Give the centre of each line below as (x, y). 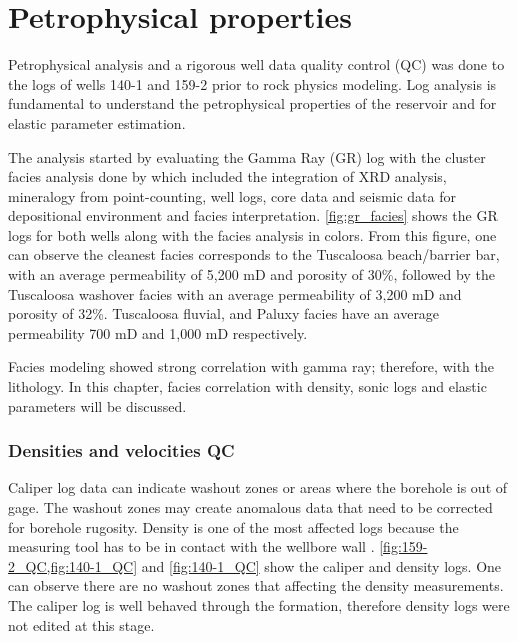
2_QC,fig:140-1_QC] (73, 565)
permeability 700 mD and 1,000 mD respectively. (158, 332)
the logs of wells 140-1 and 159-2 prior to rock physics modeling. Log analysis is (252, 83)
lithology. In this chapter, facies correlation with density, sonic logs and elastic (247, 386)
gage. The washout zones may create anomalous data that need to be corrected (250, 507)
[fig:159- (403, 546)
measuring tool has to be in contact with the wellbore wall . (191, 546)
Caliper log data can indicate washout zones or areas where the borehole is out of (258, 487)
